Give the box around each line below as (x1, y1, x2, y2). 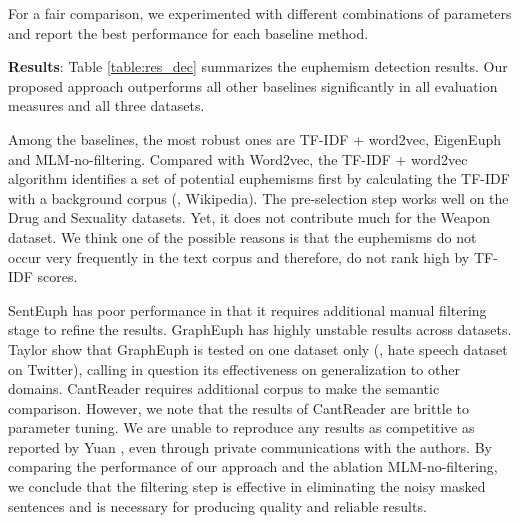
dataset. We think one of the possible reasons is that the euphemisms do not (8, 226, 477, 247)
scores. (37, 266, 78, 287)
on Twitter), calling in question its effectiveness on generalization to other (8, 358, 460, 379)
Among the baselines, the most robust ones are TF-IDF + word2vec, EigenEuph (8, 128, 502, 149)
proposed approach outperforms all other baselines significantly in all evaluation (8, 75, 498, 96)
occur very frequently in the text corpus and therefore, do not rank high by (8, 246, 470, 267)
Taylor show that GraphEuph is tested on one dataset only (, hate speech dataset (8, 338, 508, 359)
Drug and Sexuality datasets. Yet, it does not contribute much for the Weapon (8, 207, 491, 228)
